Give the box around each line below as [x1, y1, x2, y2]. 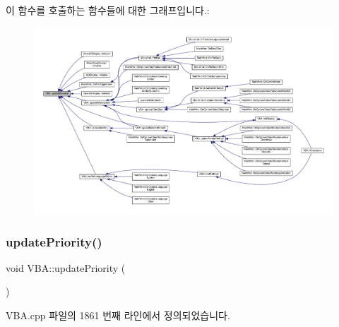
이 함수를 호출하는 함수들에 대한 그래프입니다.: [6, 3, 210, 17]
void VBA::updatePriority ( [6, 260, 126, 275]
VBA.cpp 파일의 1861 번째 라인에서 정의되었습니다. [6, 308, 230, 323]
